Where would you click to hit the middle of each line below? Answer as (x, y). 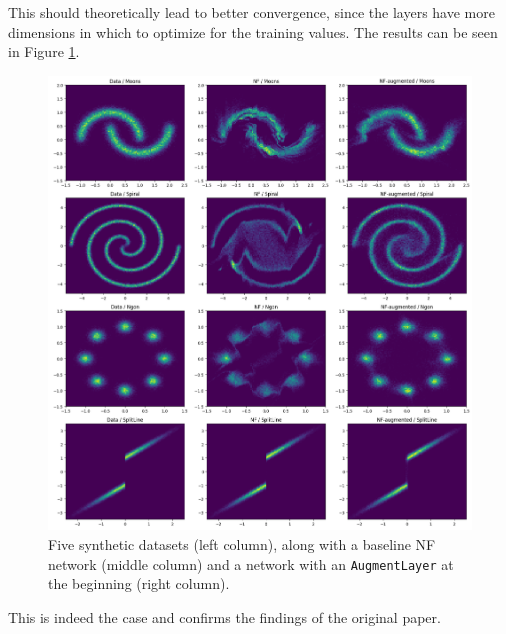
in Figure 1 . (44, 51)
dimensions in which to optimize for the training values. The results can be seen (253, 31)
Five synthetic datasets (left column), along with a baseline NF (242, 544)
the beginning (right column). (139, 583)
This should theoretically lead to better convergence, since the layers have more (251, 12)
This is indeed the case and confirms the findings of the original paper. (224, 616)
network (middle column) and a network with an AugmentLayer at (251, 563)
